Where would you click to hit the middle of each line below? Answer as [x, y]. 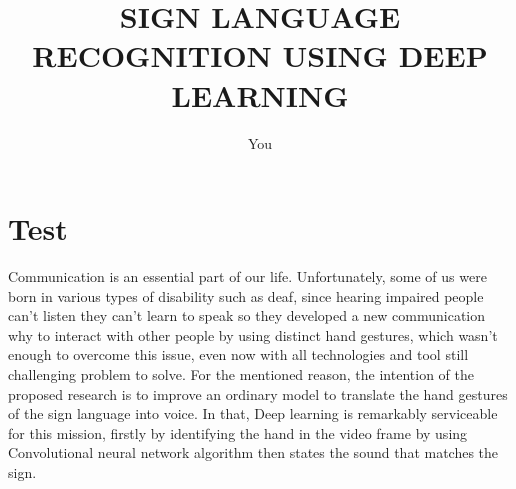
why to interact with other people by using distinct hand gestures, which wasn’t [253, 334]
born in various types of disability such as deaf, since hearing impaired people [246, 295]
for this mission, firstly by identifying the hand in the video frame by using [238, 432]
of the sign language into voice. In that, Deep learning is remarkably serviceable [253, 413]
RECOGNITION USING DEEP [260, 55]
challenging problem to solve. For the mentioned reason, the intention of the [241, 374]
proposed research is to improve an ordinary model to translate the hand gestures [258, 393]
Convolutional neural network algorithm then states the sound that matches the [253, 452]
